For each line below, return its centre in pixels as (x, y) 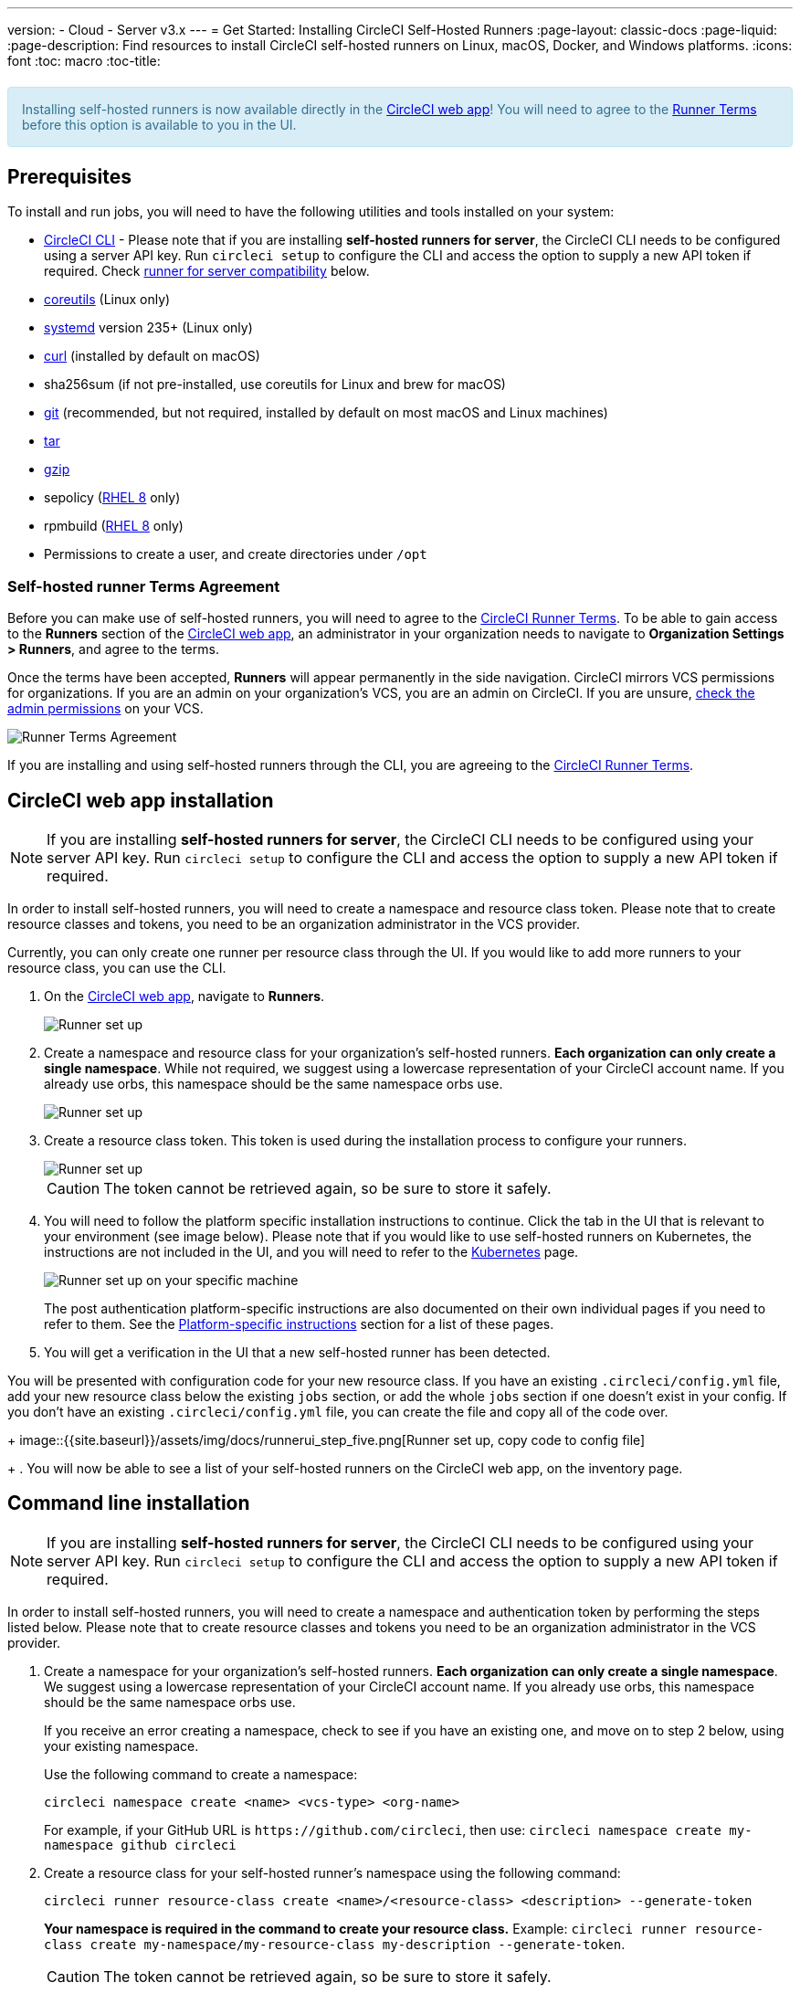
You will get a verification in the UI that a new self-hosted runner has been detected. (297, 1353)
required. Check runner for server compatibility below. (207, 271)
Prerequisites (69, 177)
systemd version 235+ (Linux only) (148, 328)
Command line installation (129, 1503)
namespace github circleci (140, 1845)
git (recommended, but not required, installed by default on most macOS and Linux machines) (326, 413)
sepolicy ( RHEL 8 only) (112, 498)
